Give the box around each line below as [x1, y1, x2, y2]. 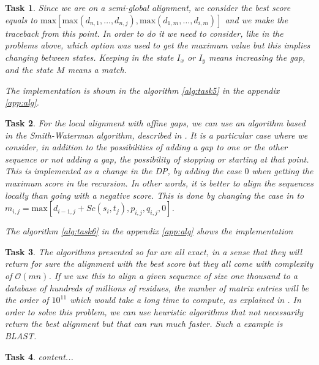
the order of [5, 293, 49, 306]
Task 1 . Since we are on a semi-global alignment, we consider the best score [5, 1, 291, 13]
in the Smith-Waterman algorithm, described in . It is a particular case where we [5, 128, 308, 141]
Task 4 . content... [5, 350, 73, 363]
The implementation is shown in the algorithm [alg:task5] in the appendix [5, 83, 280, 96]
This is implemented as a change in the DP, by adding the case [5, 164, 242, 177]
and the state [5, 63, 54, 76]
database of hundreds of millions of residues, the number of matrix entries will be [5, 281, 309, 294]
